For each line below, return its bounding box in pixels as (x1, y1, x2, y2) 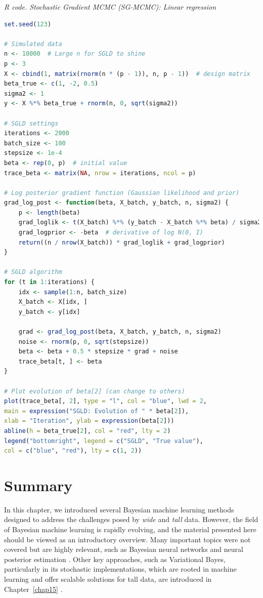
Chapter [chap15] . (4, 583, 63, 594)
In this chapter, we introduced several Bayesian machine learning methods (4, 504, 234, 514)
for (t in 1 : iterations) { (4, 278, 95, 286)
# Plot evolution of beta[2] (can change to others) (4, 387, 185, 395)
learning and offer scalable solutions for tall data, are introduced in (4, 574, 212, 584)
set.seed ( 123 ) (4, 20, 52, 28)
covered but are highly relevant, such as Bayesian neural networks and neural (4, 544, 243, 554)
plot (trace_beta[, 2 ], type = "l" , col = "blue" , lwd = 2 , (4, 397, 207, 405)
